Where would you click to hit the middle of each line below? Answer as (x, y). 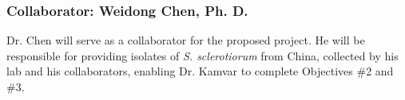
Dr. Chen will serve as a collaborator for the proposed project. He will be (186, 40)
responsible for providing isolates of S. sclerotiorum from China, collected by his (202, 55)
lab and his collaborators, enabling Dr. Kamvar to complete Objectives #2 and (200, 71)
